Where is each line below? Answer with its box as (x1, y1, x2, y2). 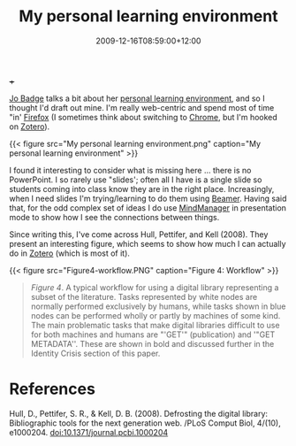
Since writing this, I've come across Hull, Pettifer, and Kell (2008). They (9, 228, 269, 240)
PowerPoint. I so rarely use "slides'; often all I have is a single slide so (9, 174, 262, 185)
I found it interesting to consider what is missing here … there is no (9, 165, 252, 175)
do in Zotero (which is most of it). (9, 248, 131, 258)
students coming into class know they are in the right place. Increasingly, (9, 183, 275, 194)
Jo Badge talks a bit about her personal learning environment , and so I (9, 93, 265, 104)
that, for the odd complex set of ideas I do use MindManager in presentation (9, 202, 287, 213)
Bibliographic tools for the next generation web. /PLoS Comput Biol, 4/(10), (9, 418, 281, 428)
